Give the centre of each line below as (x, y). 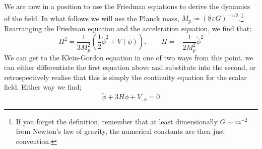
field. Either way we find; (43, 87)
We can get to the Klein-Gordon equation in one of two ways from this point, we (129, 57)
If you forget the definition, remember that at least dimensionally (117, 121)
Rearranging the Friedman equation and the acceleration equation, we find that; (128, 28)
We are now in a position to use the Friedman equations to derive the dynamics (127, 6)
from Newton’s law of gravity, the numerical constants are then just (120, 131)
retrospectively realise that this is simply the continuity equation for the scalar (125, 77)
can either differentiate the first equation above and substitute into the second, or (130, 67)
